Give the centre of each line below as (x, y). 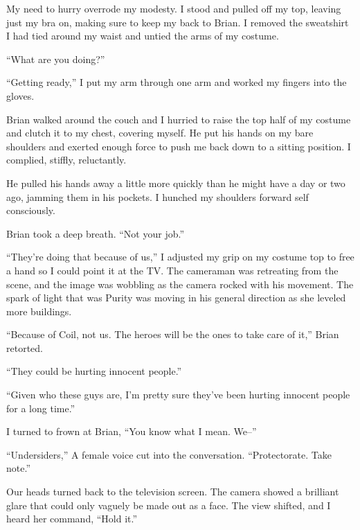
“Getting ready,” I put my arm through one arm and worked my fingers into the (177, 82)
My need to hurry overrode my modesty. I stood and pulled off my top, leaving (174, 8)
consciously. (31, 210)
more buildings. (39, 311)
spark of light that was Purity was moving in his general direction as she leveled (176, 298)
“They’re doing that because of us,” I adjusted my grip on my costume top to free (180, 257)
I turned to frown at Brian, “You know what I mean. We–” (132, 431)
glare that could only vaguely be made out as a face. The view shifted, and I (169, 505)
